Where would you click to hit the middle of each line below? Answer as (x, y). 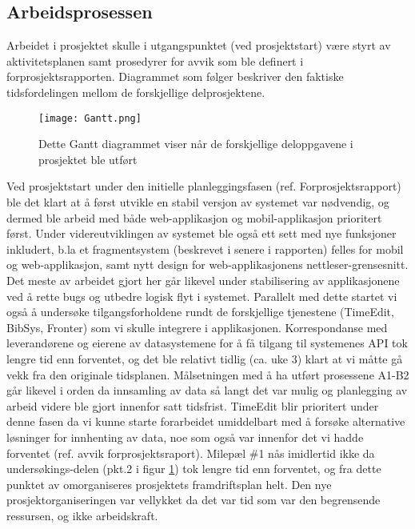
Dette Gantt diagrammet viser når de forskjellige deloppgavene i (196, 144)
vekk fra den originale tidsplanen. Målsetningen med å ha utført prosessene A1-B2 (208, 374)
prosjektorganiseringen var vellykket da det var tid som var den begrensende (194, 500)
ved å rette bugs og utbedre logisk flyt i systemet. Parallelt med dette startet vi (202, 296)
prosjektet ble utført (88, 159)
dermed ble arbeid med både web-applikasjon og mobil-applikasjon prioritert (194, 217)
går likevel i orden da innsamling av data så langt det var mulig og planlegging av (207, 390)
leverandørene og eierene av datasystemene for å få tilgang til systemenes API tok (207, 343)
